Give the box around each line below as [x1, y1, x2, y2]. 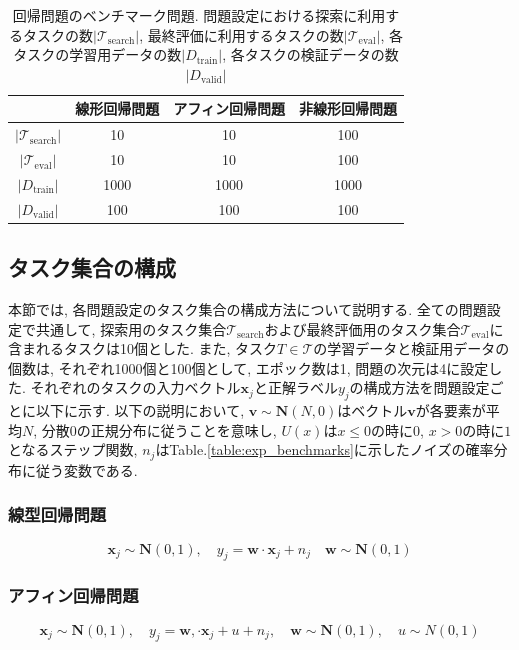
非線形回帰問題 [298, 98, 397, 119]
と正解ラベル [253, 377, 338, 398]
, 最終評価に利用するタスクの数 [139, 24, 344, 45]
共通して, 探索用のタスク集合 [35, 318, 227, 339]
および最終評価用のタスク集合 [264, 318, 461, 339]
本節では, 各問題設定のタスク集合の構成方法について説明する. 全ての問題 [8, 299, 487, 320]
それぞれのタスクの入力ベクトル [30, 377, 241, 398]
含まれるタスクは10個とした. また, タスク [8, 338, 278, 359]
